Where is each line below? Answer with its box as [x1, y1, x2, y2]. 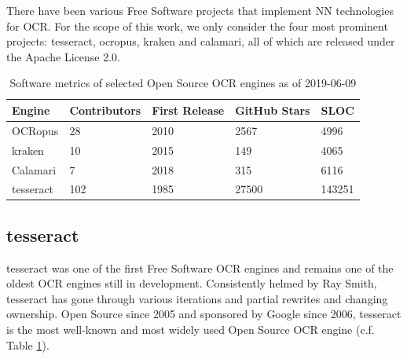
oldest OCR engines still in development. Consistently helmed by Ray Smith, [6, 275, 377, 291]
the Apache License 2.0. [6, 48, 120, 64]
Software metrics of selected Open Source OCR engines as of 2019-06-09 [9, 75, 357, 91]
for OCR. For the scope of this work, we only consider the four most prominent [6, 17, 388, 34]
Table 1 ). [6, 336, 49, 353]
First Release [152, 101, 225, 118]
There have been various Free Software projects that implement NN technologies [6, 2, 394, 18]
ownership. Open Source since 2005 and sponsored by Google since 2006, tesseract [6, 306, 401, 322]
